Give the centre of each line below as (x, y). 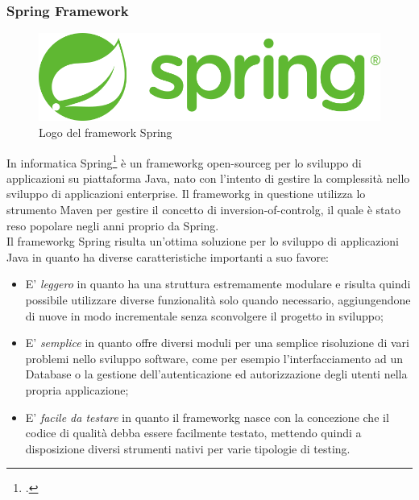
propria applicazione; (77, 389)
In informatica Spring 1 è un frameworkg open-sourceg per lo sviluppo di (184, 161)
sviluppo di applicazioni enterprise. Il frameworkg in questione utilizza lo (186, 194)
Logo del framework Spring (106, 132)
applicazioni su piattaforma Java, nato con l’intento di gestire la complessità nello (208, 178)
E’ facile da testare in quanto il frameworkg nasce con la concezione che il (207, 417)
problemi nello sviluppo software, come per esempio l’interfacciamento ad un (214, 358)
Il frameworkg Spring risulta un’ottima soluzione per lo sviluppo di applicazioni (203, 241)
